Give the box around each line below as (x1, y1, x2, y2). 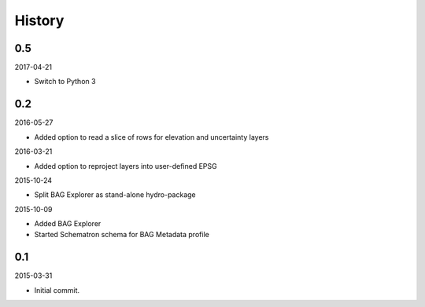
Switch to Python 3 (34, 77, 96, 86)
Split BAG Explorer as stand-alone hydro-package (34, 190, 196, 199)
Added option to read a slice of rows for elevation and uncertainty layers (34, 132, 269, 141)
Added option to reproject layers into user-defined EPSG (34, 161, 217, 170)
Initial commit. (34, 285, 80, 294)
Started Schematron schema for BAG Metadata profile (34, 230, 210, 239)
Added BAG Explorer (34, 219, 102, 228)
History (14, 12, 65, 29)
